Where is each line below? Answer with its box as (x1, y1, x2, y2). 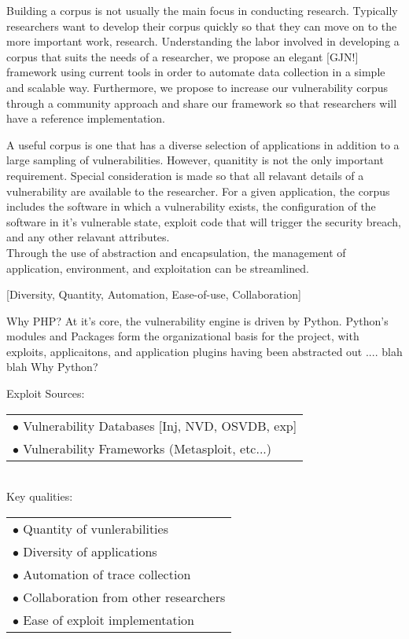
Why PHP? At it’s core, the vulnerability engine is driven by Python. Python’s (6, 312, 389, 329)
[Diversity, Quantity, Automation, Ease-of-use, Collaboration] (6, 286, 301, 303)
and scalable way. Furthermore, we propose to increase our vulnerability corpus (6, 79, 388, 95)
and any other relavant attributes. (6, 229, 170, 245)
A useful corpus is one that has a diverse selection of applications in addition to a (6, 136, 400, 152)
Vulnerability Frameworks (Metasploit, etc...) (23, 439, 272, 457)
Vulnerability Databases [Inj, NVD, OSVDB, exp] (23, 416, 297, 435)
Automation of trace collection (23, 564, 191, 583)
